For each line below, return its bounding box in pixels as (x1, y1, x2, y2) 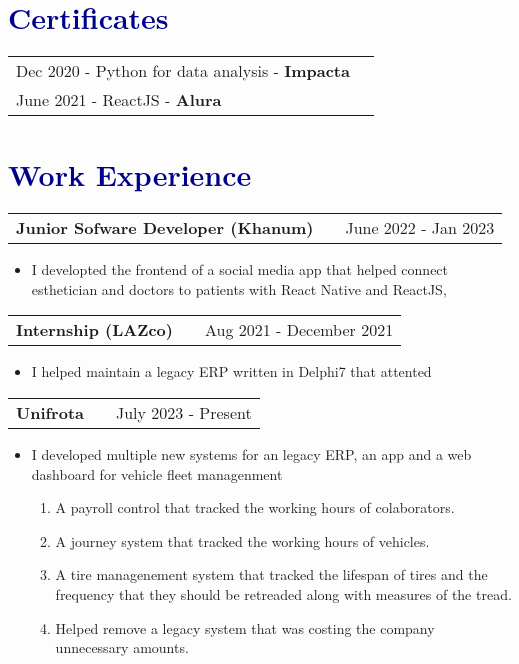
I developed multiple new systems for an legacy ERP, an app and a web (31, 444, 472, 465)
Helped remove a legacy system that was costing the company (55, 617, 435, 638)
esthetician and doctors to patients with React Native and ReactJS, (31, 278, 447, 299)
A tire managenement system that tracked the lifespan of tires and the (55, 564, 488, 585)
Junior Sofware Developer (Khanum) (16, 216, 314, 240)
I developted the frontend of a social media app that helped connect (31, 259, 449, 280)
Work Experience (8, 154, 252, 195)
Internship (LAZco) (16, 318, 173, 342)
